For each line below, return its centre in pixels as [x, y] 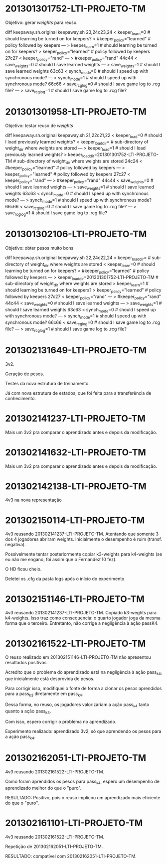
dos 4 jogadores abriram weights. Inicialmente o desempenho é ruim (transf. [83, 539]
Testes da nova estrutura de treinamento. [47, 383]
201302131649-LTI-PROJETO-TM [76, 350]
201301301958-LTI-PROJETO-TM [76, 112]
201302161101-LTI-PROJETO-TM [74, 823]
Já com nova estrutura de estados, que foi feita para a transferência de [78, 393]
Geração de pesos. [25, 374]
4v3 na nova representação [34, 500]
